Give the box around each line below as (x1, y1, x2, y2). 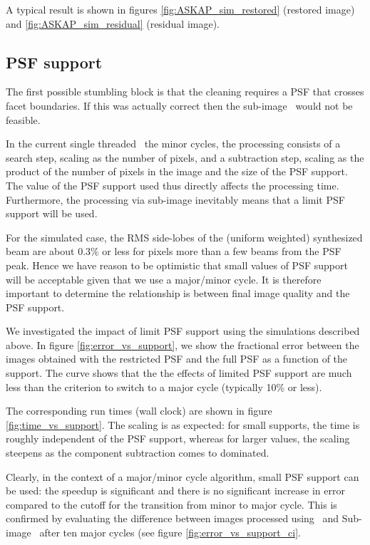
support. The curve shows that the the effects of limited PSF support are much (6, 365, 352, 380)
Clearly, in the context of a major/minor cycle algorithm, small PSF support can (6, 469, 359, 484)
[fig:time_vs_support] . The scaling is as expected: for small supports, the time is (6, 417, 360, 432)
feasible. (6, 112, 41, 127)
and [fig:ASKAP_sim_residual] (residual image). (6, 16, 220, 31)
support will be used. (6, 206, 98, 221)
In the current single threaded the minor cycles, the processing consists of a (6, 136, 341, 151)
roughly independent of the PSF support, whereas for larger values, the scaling (6, 431, 350, 446)
